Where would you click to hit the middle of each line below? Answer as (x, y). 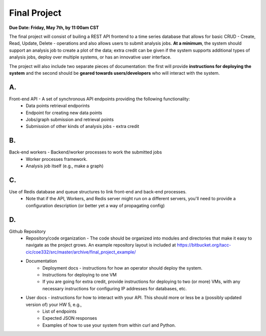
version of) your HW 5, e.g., (54, 305)
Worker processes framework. (57, 159)
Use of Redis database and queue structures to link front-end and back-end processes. (98, 191)
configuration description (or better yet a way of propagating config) (95, 205)
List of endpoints (60, 311)
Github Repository (28, 231)
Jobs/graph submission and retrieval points (70, 119)
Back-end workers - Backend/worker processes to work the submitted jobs (85, 152)
